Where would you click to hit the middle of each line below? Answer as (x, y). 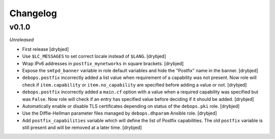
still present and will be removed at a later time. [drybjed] (82, 128)
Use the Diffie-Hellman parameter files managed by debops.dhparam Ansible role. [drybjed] (120, 113)
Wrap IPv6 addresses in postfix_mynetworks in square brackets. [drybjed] (103, 63)
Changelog (33, 13)
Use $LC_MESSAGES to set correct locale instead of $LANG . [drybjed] (94, 57)
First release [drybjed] (45, 49)
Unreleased (22, 40)
